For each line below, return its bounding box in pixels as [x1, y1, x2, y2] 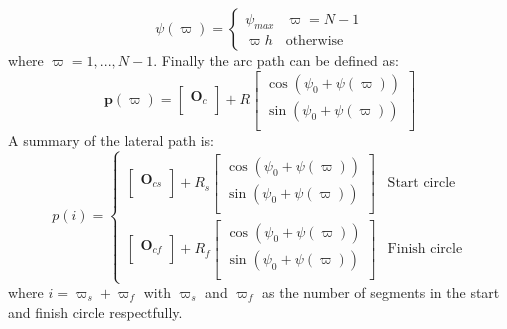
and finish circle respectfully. [8, 301, 183, 322]
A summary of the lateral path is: [8, 129, 214, 150]
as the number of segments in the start [262, 282, 500, 303]
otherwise [285, 34, 344, 49]
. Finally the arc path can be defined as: [153, 50, 399, 70]
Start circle [387, 176, 456, 191]
